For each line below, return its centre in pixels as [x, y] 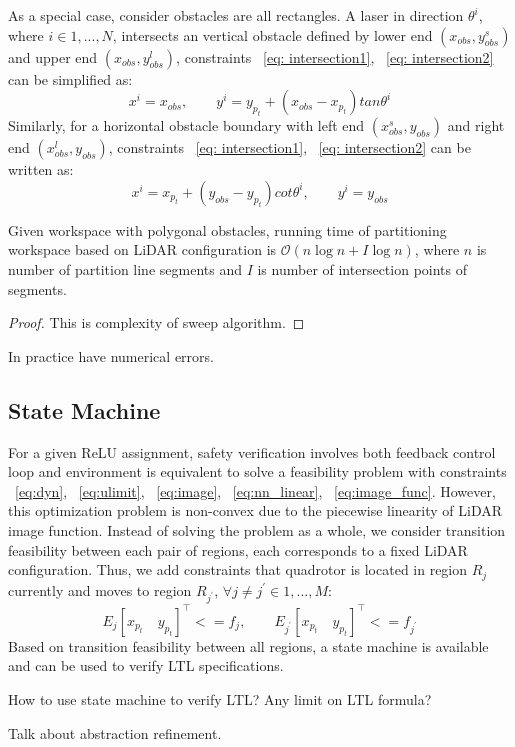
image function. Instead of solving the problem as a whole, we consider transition [257, 529]
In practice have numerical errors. [111, 355]
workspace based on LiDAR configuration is [142, 249]
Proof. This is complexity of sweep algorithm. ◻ [156, 322]
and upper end [53, 56]
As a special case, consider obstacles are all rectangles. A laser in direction [236, 15]
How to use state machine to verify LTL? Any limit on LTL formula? [220, 699]
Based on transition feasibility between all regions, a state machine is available [248, 645]
